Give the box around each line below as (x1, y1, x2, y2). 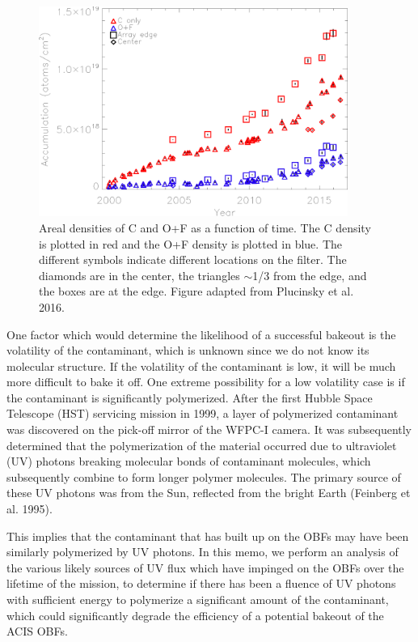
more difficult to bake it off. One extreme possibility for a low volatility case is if (6, 373, 405, 390)
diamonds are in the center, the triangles (39, 266, 240, 283)
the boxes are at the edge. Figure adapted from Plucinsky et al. (39, 283, 354, 300)
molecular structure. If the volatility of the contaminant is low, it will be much (6, 357, 396, 374)
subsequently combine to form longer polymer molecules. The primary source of (6, 468, 401, 485)
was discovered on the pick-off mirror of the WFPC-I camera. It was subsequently (6, 421, 412, 438)
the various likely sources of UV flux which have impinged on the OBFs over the (6, 559, 404, 576)
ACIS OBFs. (6, 623, 68, 640)
